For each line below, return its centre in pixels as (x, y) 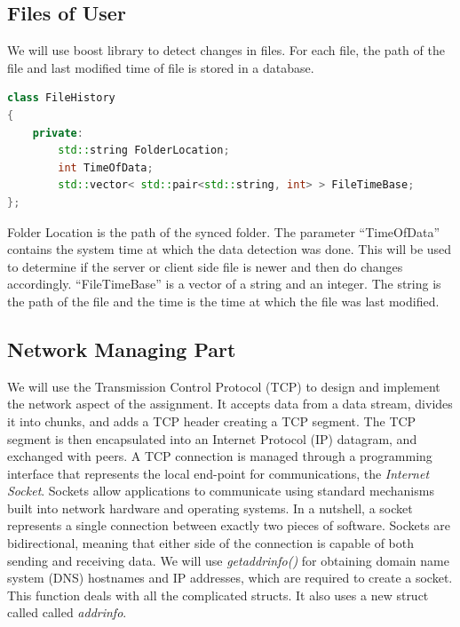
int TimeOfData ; (106, 167)
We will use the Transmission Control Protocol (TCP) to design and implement (224, 386)
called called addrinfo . (67, 612)
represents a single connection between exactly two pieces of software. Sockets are (229, 525)
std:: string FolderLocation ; (144, 151)
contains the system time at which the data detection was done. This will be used (230, 249)
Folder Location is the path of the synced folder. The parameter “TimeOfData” (224, 231)
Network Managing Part (122, 349)
